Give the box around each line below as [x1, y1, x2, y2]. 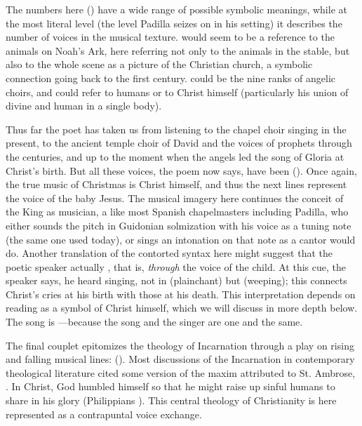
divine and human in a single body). [6, 98, 162, 113]
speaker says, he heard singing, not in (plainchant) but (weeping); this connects [6, 273, 347, 288]
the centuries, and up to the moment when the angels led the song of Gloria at [6, 149, 344, 164]
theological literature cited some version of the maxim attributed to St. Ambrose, [6, 365, 356, 380]
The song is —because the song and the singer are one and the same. [6, 314, 303, 329]
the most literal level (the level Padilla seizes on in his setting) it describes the [6, 15, 342, 30]
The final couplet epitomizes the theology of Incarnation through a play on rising [6, 338, 354, 352]
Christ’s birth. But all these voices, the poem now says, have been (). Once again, [6, 163, 357, 178]
